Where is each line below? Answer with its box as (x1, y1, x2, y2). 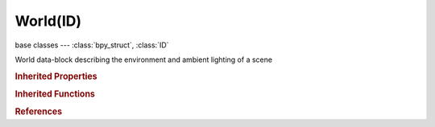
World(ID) (14, 12, 82, 30)
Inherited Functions (14, 88, 96, 100)
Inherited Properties (14, 71, 98, 82)
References (14, 106, 63, 117)
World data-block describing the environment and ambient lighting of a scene (14, 55, 273, 64)
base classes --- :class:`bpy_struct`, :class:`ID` (14, 40, 169, 50)
